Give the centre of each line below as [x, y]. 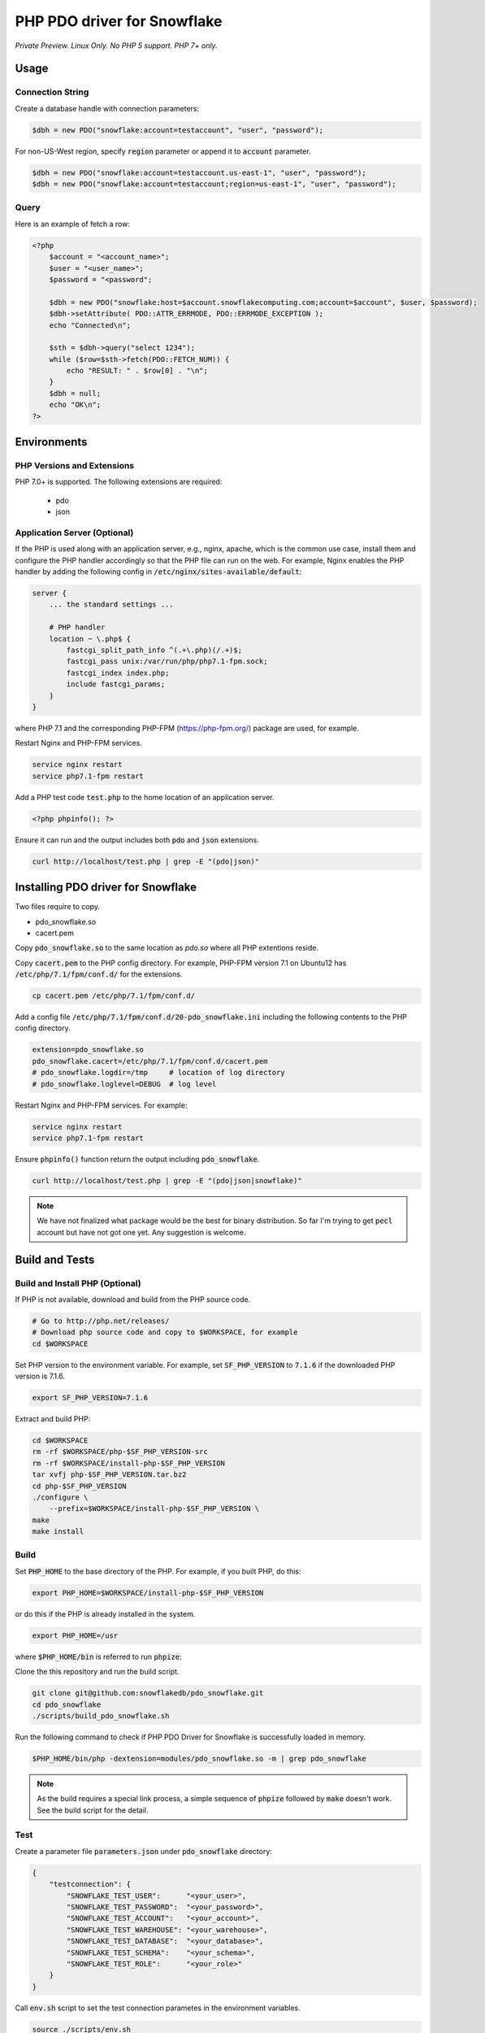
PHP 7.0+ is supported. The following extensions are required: [119, 482]
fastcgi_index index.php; [118, 673]
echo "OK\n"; [75, 405]
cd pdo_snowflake [67, 1704]
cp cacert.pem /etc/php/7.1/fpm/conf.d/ [113, 996]
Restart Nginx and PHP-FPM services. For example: [101, 1105]
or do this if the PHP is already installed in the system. [105, 1613]
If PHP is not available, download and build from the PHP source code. [133, 1299]
